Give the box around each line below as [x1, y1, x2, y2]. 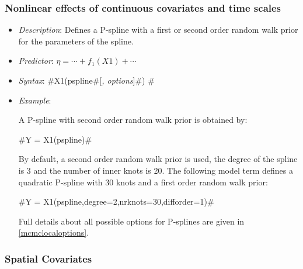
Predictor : [18, 54, 54, 67]
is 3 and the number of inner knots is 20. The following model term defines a [18, 164, 293, 176]
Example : [18, 94, 51, 106]
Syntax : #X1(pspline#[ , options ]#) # [18, 74, 155, 86]
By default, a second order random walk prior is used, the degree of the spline [18, 153, 298, 165]
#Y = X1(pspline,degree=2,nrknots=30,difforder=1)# [18, 195, 214, 208]
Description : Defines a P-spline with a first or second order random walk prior [18, 23, 298, 36]
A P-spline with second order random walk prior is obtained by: [18, 113, 248, 126]
